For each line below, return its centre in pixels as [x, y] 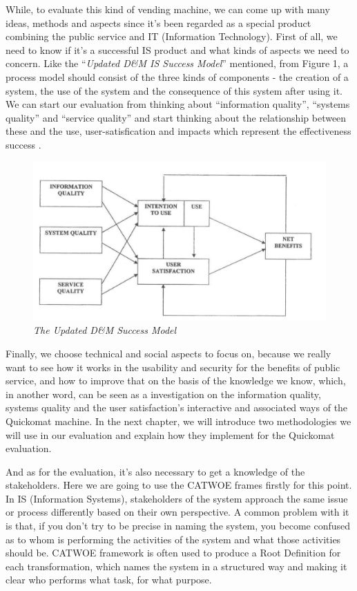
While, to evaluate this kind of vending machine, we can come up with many [168, 9]
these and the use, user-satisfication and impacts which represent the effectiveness [178, 131]
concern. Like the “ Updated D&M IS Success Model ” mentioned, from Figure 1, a [177, 63]
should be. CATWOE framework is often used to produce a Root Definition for [173, 553]
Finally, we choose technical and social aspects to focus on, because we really [168, 353]
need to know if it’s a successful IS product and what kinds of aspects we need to [177, 49]
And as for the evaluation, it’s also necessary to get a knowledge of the [155, 471]
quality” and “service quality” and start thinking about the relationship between [176, 117]
